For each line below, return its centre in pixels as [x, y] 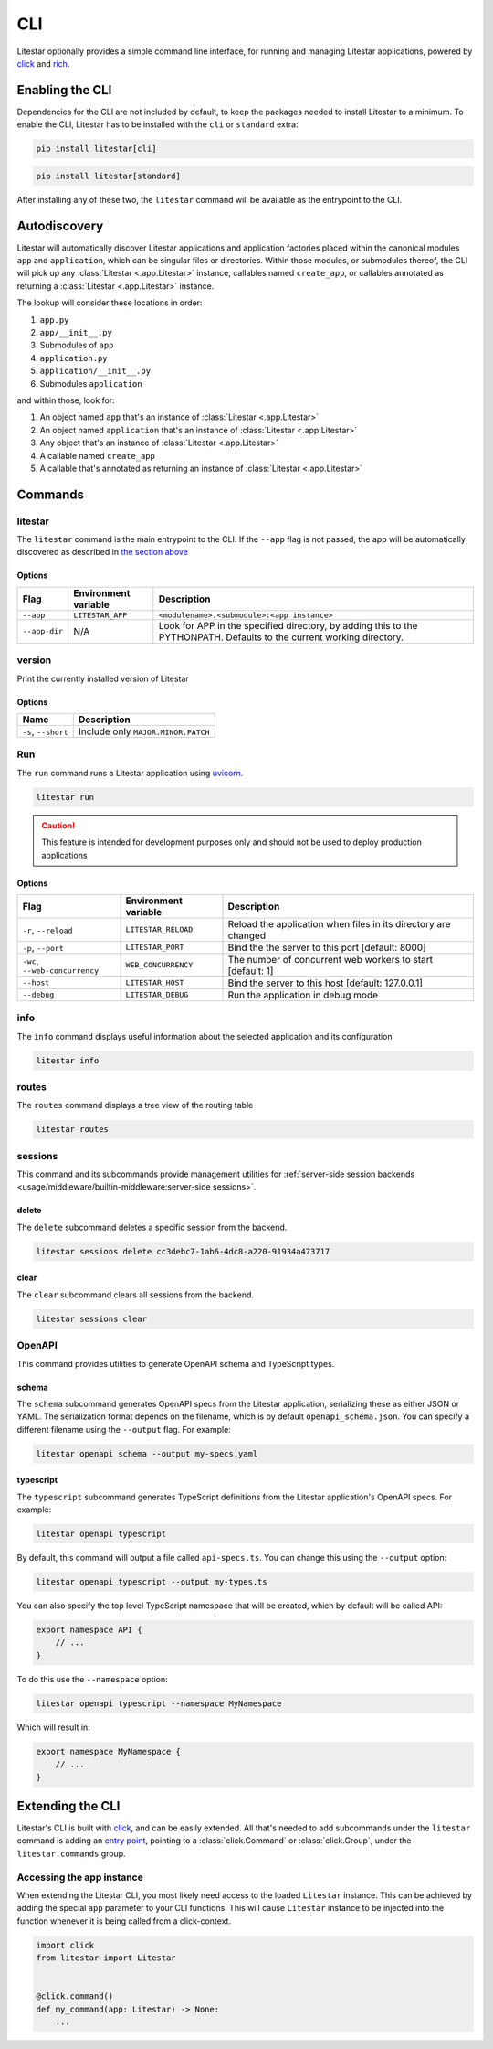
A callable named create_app [97, 455]
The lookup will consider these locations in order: [110, 303]
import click [65, 1945]
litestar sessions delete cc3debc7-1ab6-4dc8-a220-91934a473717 [183, 1251]
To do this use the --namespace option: [92, 1679]
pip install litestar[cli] [96, 149]
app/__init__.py [76, 333]
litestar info [68, 1060]
